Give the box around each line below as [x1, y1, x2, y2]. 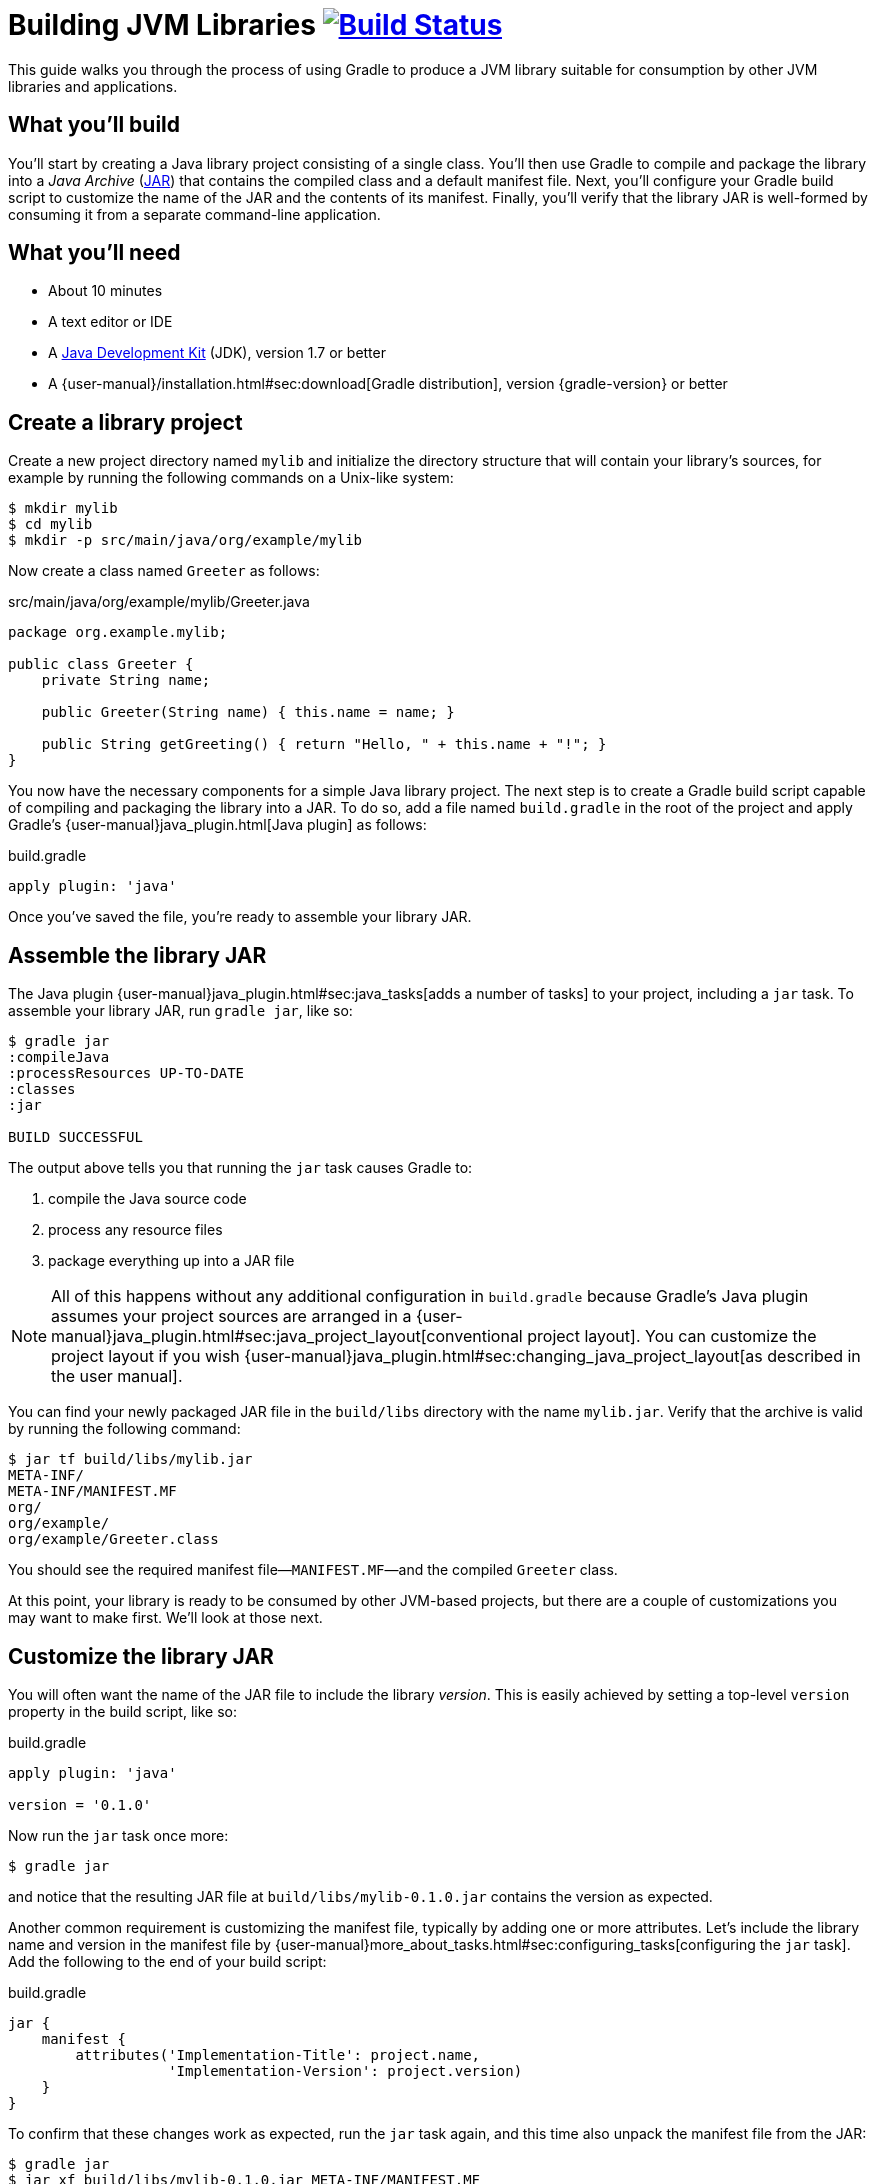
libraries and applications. [8, 77, 178, 95]
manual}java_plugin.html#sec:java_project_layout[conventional [51, 1326, 523, 1347]
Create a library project [8, 409, 243, 435]
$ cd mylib [8, 516, 93, 533]
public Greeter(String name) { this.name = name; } [41, 704, 455, 721]
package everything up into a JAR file [48, 1252, 295, 1270]
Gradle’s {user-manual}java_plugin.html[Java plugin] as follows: [8, 816, 427, 834]
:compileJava [8, 1049, 110, 1066]
